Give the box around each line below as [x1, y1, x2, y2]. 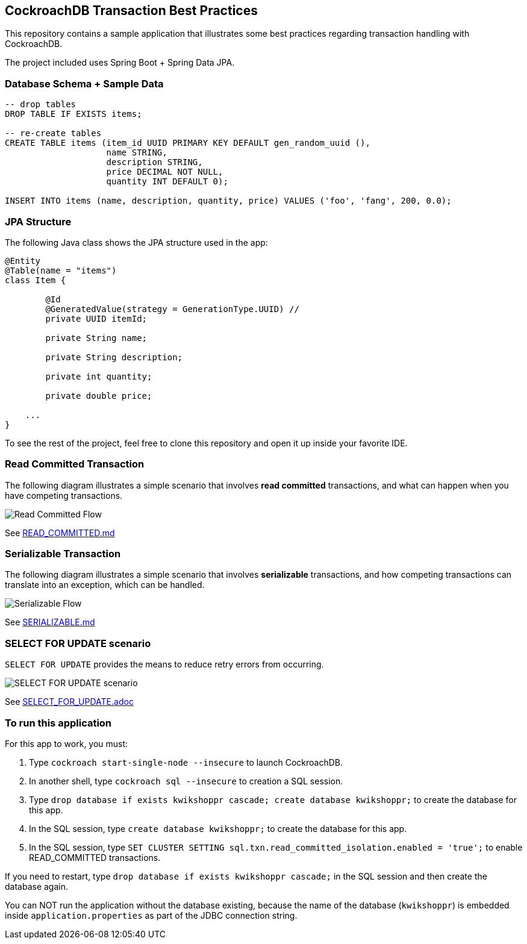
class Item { [5, 275, 66, 285]
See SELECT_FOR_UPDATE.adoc [5, 696, 134, 707]
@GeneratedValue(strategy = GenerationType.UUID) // [45, 304, 299, 314]
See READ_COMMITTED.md [5, 527, 115, 538]
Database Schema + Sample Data [5, 77, 164, 90]
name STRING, [106, 148, 167, 158]
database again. [5, 881, 69, 892]
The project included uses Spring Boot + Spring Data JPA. [5, 57, 235, 68]
